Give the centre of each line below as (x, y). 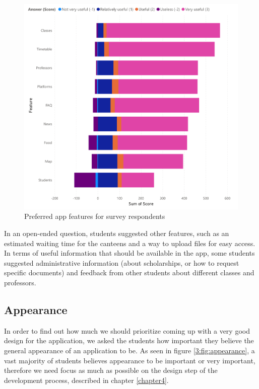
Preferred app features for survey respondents (95, 216)
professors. (20, 282)
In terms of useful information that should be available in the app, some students (129, 253)
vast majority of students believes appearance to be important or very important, (130, 360)
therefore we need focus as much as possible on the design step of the (111, 370)
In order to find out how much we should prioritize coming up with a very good (127, 330)
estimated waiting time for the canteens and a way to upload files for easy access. (130, 243)
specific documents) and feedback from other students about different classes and (129, 273)
